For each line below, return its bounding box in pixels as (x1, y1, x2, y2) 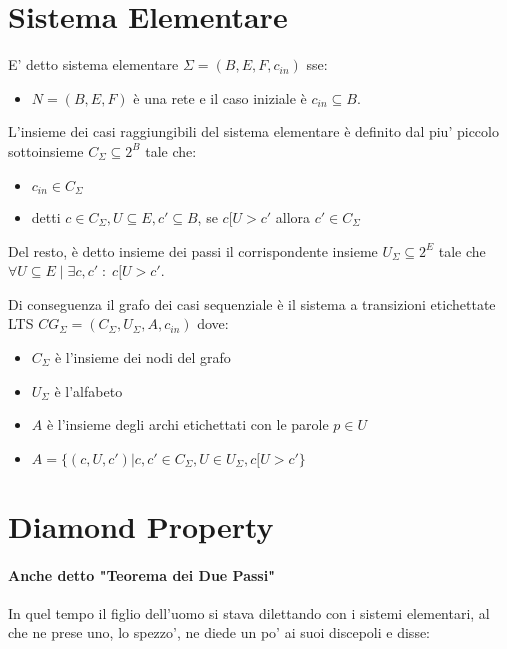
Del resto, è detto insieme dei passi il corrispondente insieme (8, 240, 378, 261)
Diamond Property (8, 505, 274, 546)
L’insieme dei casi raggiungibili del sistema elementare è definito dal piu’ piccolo (8, 121, 499, 142)
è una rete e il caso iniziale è (133, 87, 307, 108)
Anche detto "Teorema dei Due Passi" (8, 564, 275, 585)
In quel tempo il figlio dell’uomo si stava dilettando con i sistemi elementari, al (8, 602, 490, 623)
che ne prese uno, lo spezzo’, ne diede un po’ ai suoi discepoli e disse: (8, 622, 431, 643)
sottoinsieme (8, 140, 84, 161)
